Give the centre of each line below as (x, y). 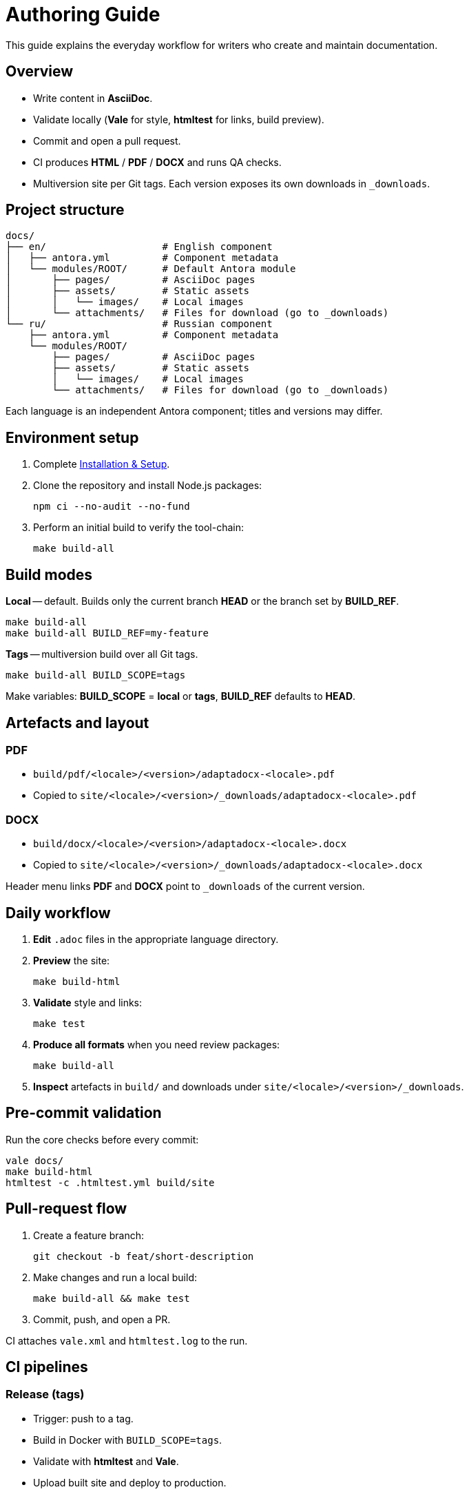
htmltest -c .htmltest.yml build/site (110, 1182)
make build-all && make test (112, 1298)
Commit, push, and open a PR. (102, 1319)
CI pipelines (47, 1367)
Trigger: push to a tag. (83, 1418)
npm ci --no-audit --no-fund (112, 507)
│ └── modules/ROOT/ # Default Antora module (151, 269)
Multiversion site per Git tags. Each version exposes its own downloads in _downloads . (232, 183)
